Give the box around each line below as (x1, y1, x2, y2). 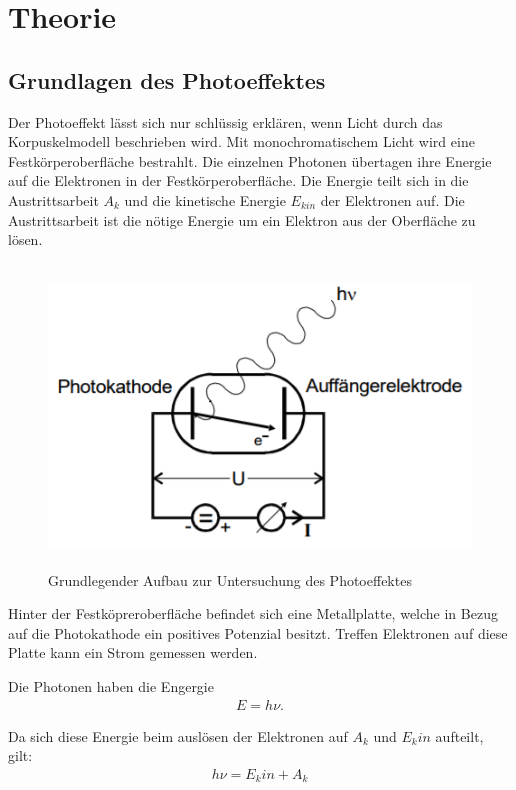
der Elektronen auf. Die (320, 189, 465, 210)
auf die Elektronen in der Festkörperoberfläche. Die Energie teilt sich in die (8, 170, 469, 191)
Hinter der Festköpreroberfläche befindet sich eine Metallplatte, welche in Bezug (8, 603, 498, 624)
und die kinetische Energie (124, 189, 286, 210)
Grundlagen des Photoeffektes (8, 64, 326, 95)
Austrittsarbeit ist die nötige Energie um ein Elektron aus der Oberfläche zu (8, 209, 476, 230)
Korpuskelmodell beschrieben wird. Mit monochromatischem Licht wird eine (8, 131, 475, 152)
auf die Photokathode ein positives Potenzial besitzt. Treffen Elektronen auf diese (8, 622, 508, 643)
